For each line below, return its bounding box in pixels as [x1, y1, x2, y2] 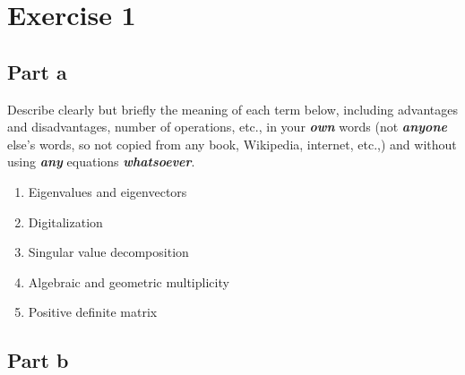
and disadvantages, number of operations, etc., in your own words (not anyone [7, 117, 447, 136]
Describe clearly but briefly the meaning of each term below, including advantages [7, 99, 458, 118]
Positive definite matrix [28, 303, 158, 321]
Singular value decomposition [28, 243, 189, 261]
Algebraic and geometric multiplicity [28, 272, 229, 291]
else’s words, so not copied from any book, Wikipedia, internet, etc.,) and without [7, 134, 457, 153]
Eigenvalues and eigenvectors [28, 182, 187, 200]
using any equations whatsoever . [7, 152, 195, 171]
